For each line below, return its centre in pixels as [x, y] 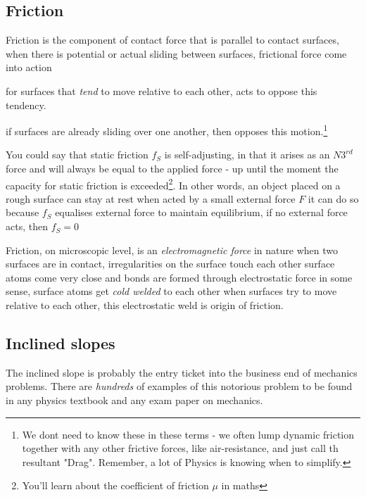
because [23, 212]
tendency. [26, 105]
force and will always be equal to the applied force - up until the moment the [172, 169]
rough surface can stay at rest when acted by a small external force [151, 198]
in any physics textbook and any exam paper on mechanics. [134, 400]
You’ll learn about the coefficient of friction [115, 485]
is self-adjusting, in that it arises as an [247, 155]
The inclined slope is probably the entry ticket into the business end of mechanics [182, 372]
